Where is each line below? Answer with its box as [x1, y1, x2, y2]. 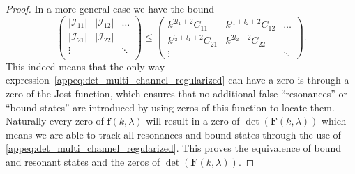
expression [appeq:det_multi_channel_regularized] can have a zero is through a [6, 72, 349, 87]
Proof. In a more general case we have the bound [6, 1, 215, 15]
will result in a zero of [146, 113, 240, 128]
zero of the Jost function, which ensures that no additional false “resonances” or [6, 86, 348, 100]
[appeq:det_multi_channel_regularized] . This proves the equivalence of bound [6, 141, 341, 155]
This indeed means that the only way [6, 58, 165, 73]
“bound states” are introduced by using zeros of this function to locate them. [6, 100, 335, 114]
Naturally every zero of [6, 113, 104, 128]
